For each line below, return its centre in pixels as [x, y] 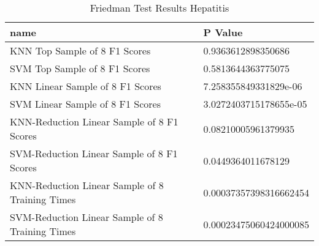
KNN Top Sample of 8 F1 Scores [80, 50]
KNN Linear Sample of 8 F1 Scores [86, 86]
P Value [223, 32]
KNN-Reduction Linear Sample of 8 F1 [94, 121]
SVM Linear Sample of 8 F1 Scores [85, 104]
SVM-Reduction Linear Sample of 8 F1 [94, 153]
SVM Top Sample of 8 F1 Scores [80, 68]
